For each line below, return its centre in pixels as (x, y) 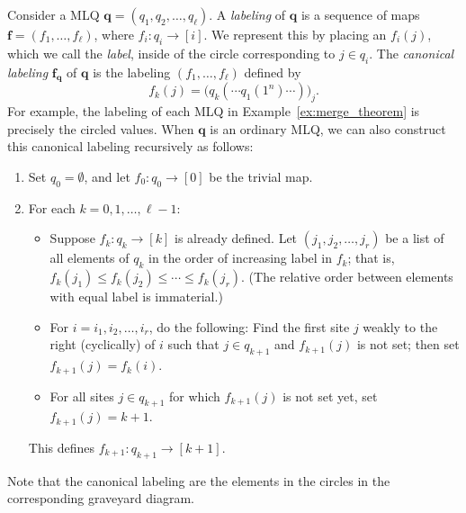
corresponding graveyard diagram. (101, 498)
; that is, (371, 258)
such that (193, 344)
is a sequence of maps (360, 14)
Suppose (72, 238)
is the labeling (132, 72)
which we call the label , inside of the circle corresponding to (171, 53)
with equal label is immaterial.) (136, 297)
